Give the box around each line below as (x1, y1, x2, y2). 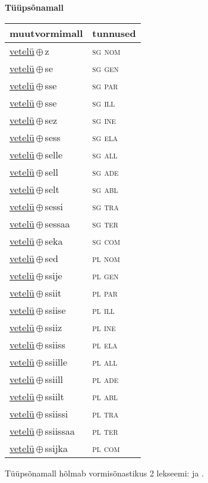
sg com (92, 233, 120, 248)
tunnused (92, 26, 136, 40)
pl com (92, 441, 120, 455)
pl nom (92, 251, 120, 265)
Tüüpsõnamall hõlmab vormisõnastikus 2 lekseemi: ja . (5, 466, 204, 479)
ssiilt (45, 389, 64, 403)
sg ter (92, 216, 118, 230)
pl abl (92, 389, 118, 403)
